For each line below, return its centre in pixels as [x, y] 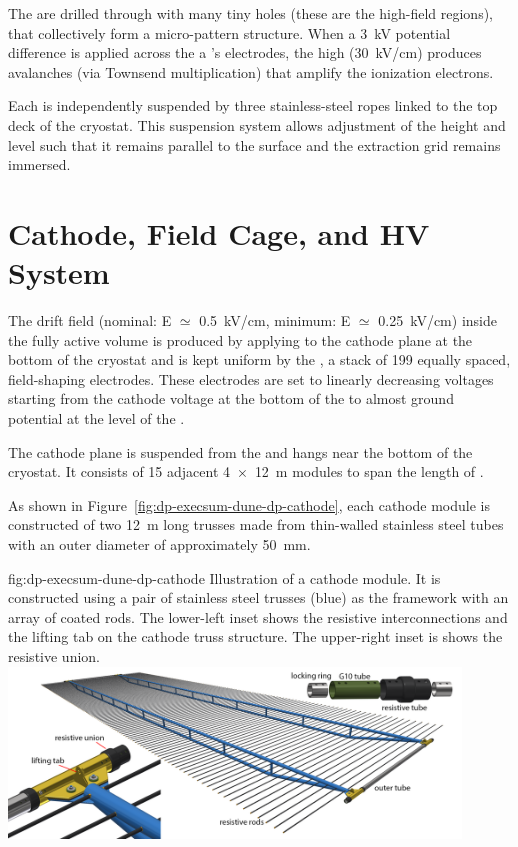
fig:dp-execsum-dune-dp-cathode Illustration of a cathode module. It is [224, 577]
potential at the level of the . [96, 418]
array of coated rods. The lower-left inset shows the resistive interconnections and [258, 616]
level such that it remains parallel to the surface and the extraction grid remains [254, 144]
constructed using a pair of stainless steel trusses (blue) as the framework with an [258, 597]
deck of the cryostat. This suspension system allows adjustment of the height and [257, 124]
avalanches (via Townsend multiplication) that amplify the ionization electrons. [251, 71]
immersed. [39, 164]
